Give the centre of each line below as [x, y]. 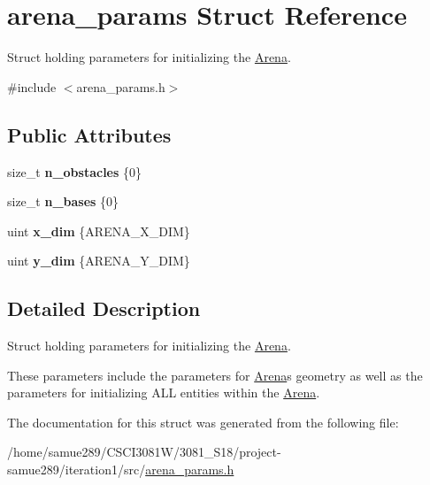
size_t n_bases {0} [63, 201]
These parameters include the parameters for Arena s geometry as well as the [215, 375]
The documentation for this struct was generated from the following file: [203, 422]
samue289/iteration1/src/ [77, 470]
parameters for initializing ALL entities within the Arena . [164, 393]
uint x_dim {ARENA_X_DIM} [99, 231]
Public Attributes [89, 134]
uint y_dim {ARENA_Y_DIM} [99, 261]
